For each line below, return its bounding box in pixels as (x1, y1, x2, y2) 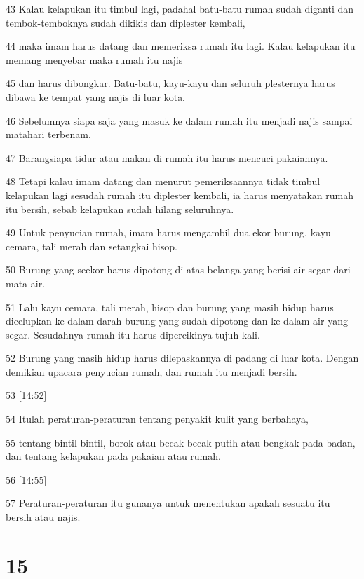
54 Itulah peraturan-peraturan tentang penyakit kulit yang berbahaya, (6, 411, 309, 426)
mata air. (6, 275, 46, 290)
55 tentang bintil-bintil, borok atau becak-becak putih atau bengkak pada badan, (6, 435, 356, 449)
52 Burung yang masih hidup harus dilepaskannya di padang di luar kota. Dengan (6, 350, 359, 365)
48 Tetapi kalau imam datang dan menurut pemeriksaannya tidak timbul (6, 174, 321, 189)
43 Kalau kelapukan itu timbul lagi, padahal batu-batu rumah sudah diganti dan (6, 1, 354, 15)
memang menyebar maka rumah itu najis (6, 52, 183, 67)
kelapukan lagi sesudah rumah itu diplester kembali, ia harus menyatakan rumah (6, 187, 353, 202)
